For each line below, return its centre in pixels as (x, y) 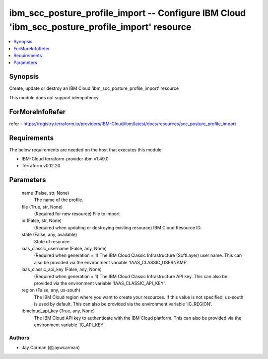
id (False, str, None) (42, 220)
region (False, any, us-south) (51, 290)
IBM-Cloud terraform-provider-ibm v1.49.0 (65, 159)
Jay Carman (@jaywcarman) (51, 348)
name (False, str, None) (45, 193)
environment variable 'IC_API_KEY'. (70, 325)
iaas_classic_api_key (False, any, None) (62, 269)
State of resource (52, 241)
